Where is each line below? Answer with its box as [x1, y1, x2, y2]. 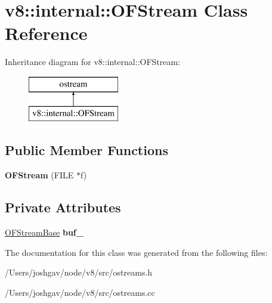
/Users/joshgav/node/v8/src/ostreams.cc [5, 286, 155, 298]
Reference [5, 21, 88, 45]
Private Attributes [5, 198, 121, 217]
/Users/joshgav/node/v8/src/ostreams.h [5, 266, 153, 279]
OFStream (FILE [5, 169, 74, 181]
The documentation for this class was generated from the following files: [5, 246, 268, 258]
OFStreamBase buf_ [5, 226, 84, 239]
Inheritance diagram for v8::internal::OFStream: [5, 55, 181, 68]
